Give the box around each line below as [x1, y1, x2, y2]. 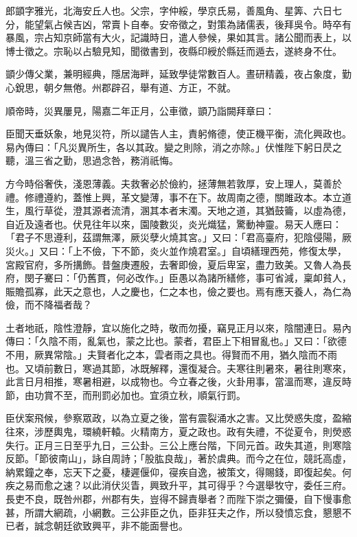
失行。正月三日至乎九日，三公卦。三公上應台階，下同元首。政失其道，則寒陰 [5, 437, 352, 452]
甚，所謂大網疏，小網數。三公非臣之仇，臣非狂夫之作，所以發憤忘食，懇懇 [5, 505, 342, 519]
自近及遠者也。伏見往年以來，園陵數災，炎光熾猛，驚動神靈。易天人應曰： [5, 216, 342, 231]
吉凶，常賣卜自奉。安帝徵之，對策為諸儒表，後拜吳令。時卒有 [72, 16, 352, 31]
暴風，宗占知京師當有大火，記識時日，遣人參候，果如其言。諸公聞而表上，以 [5, 30, 352, 45]
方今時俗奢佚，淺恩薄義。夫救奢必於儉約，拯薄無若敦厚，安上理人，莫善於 [5, 176, 342, 190]
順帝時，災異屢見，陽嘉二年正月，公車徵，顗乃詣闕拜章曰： [5, 103, 275, 117]
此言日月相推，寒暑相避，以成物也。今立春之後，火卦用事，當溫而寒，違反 [5, 374, 342, 389]
